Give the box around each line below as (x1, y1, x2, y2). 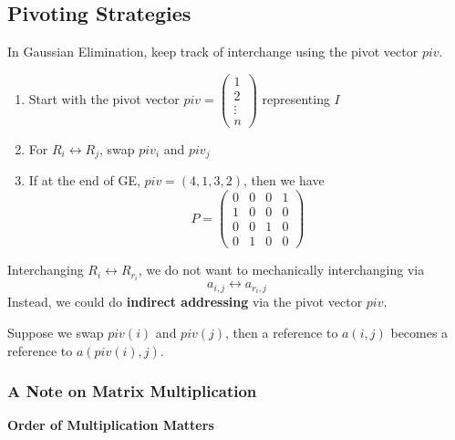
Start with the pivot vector (28, 89, 180, 108)
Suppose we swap (7, 323, 104, 341)
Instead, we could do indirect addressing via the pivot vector (7, 292, 363, 311)
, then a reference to (225, 323, 338, 341)
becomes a (390, 323, 449, 341)
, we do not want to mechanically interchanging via (138, 260, 425, 279)
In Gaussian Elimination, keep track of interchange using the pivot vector (7, 42, 419, 61)
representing (262, 89, 330, 108)
